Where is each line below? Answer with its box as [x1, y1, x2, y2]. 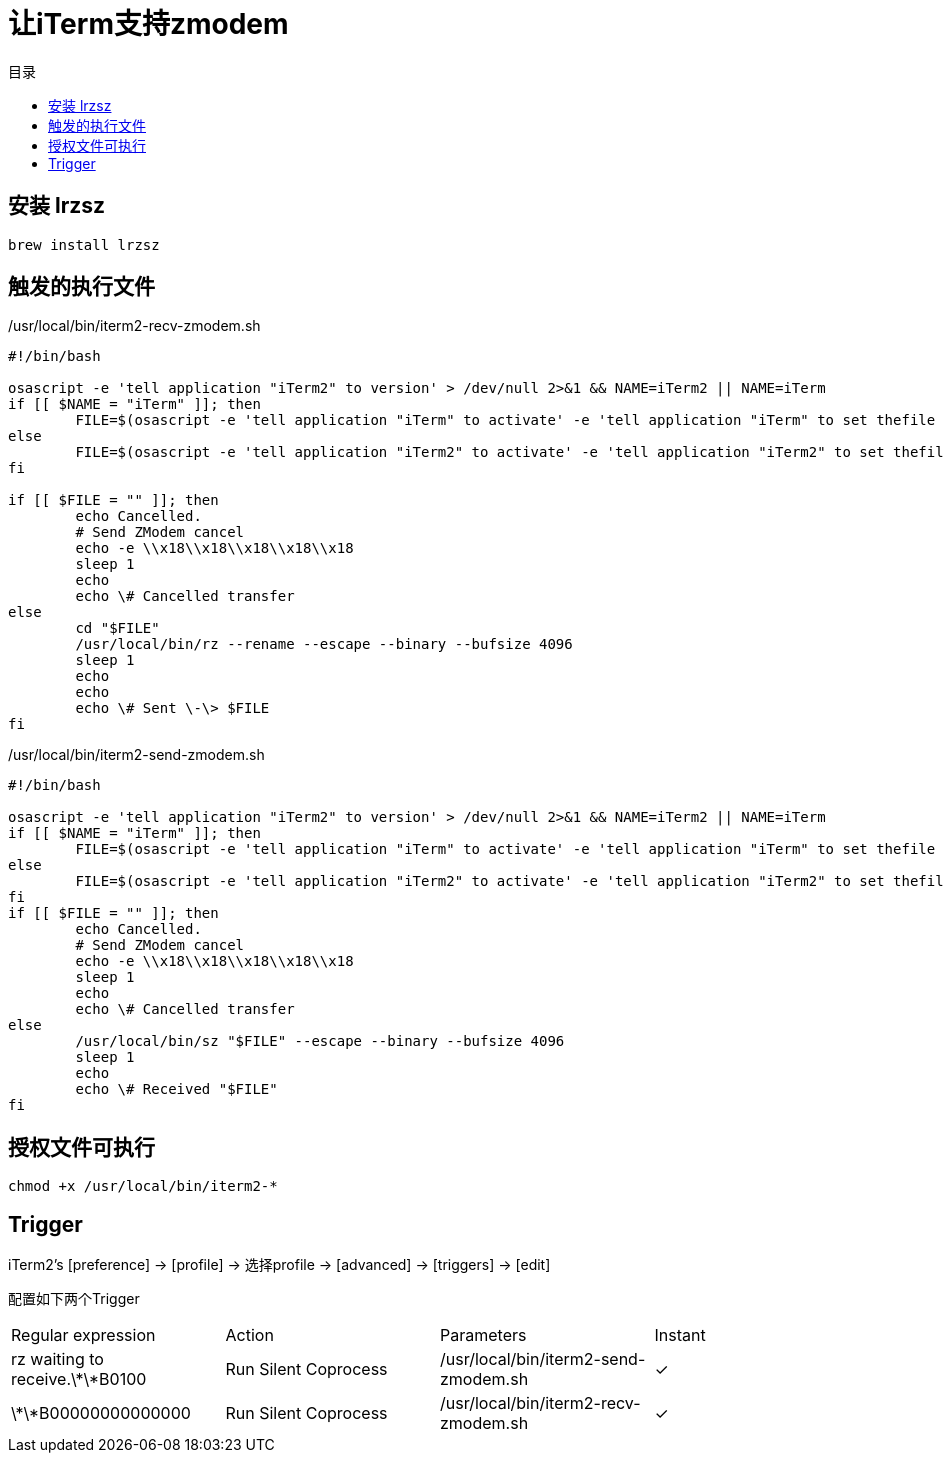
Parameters [440, 1325, 527, 1346]
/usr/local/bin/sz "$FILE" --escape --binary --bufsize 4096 [75, 1033, 565, 1050]
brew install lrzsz [8, 236, 160, 253]
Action [225, 1325, 274, 1346]
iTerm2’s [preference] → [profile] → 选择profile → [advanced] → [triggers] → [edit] [8, 1256, 551, 1274]
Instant [654, 1325, 706, 1346]
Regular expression [11, 1325, 156, 1346]
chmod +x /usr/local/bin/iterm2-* [8, 1178, 278, 1195]
